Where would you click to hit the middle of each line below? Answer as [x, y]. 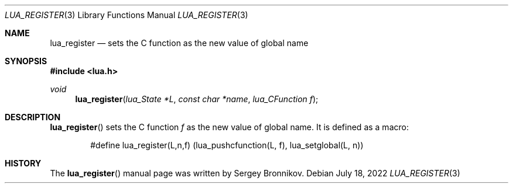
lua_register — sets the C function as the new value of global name [179, 43]
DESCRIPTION [33, 117]
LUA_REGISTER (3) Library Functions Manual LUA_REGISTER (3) [126, 15]
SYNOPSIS [26, 61]
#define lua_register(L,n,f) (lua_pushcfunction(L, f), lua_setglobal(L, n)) [227, 145]
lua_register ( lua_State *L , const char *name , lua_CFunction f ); [197, 99]
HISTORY [23, 163]
